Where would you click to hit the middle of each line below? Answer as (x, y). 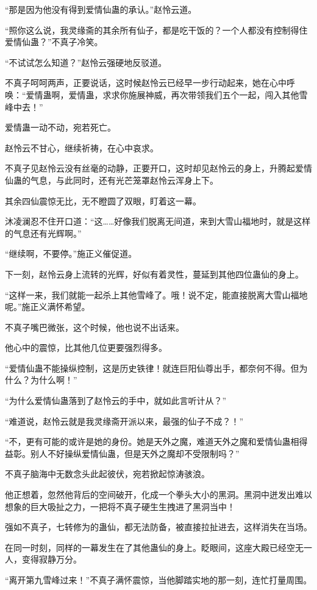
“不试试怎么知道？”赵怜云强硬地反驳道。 (86, 62)
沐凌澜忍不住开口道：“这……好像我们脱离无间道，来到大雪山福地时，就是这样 (158, 221)
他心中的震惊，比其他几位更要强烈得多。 (86, 347)
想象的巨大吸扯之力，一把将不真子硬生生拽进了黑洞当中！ (120, 506)
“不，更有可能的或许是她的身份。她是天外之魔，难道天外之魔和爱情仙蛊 (148, 441)
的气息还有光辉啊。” (43, 233)
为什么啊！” (54, 380)
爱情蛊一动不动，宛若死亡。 (60, 127)
